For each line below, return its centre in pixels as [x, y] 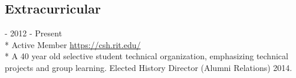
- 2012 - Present [34, 33]
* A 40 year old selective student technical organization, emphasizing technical [147, 56]
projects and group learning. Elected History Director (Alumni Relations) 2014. [149, 67]
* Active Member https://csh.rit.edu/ [73, 44]
